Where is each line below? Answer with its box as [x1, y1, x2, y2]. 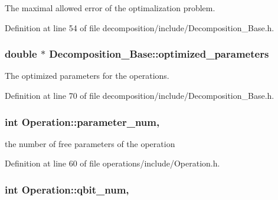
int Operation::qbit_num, [5, 182, 129, 196]
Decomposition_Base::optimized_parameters [49, 46, 269, 61]
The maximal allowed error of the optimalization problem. [5, 2, 215, 14]
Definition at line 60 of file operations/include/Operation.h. [5, 157, 220, 169]
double [5, 46, 37, 61]
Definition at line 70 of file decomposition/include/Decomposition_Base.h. [5, 89, 274, 101]
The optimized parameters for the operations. [5, 69, 169, 82]
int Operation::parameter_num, [5, 114, 160, 129]
